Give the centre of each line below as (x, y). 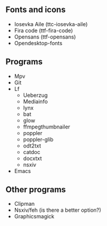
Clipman (24, 204)
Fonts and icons (36, 10)
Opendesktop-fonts (38, 43)
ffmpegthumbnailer (47, 127)
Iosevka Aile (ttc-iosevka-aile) (51, 24)
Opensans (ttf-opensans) (45, 37)
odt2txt (32, 146)
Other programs (36, 190)
